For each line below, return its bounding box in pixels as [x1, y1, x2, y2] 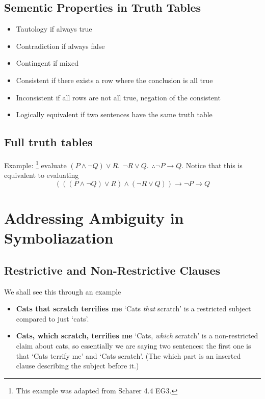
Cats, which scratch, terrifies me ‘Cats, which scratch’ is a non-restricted [16, 330, 258, 341]
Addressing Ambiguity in [4, 207, 184, 228]
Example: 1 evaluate [4, 158, 67, 170]
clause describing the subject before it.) [16, 360, 139, 371]
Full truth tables [4, 134, 93, 150]
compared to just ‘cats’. [16, 313, 89, 324]
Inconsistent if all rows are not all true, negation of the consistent [16, 92, 221, 102]
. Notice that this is [181, 159, 243, 170]
